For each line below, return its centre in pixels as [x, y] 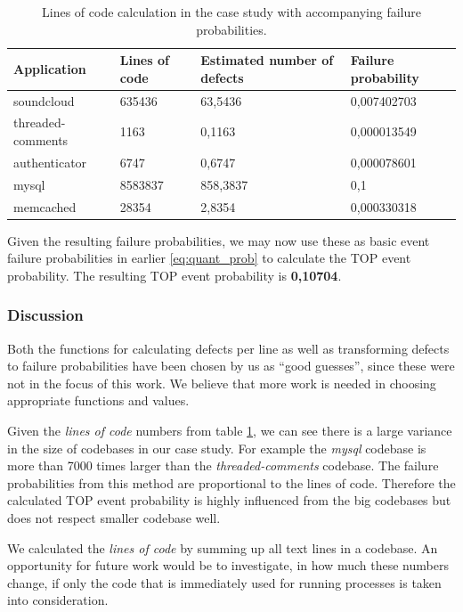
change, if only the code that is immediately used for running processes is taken [224, 582]
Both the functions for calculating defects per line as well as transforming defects [228, 348]
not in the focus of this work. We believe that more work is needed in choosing [222, 383]
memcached [45, 206]
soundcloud [44, 100]
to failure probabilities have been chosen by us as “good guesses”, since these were [231, 366]
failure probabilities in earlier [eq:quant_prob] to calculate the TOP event [209, 258]
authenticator [50, 162]
